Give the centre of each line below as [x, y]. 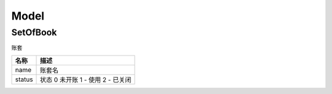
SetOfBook [34, 32]
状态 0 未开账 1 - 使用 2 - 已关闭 [86, 79]
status [24, 79]
